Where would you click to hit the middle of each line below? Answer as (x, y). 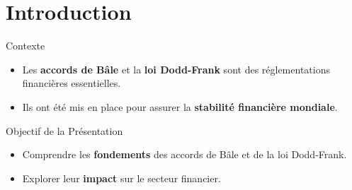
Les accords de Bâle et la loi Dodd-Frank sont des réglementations (176, 69)
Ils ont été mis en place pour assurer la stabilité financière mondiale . (180, 106)
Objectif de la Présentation (64, 130)
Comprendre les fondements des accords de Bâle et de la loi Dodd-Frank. (184, 154)
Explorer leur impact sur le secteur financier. (121, 178)
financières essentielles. (72, 83)
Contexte (25, 46)
